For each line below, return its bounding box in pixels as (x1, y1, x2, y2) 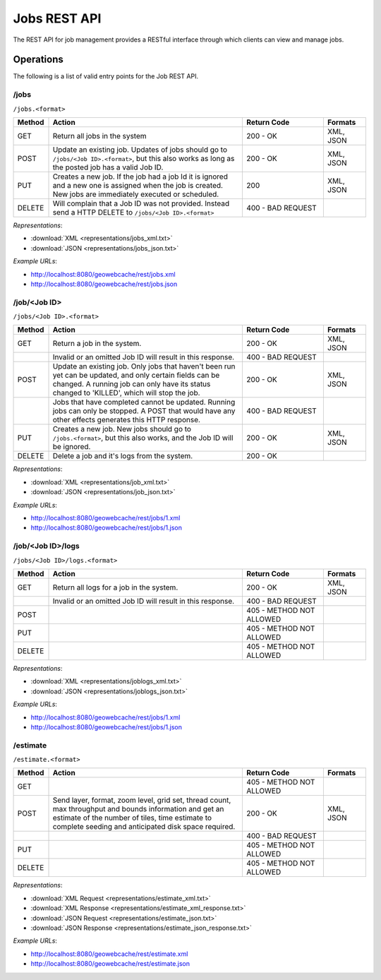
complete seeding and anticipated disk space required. (52, 822, 236, 832)
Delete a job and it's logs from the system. (52, 451, 193, 461)
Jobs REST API (13, 11, 102, 26)
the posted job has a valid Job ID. (52, 162, 164, 172)
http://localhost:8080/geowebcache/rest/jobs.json (30, 280, 178, 288)
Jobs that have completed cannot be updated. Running (52, 398, 236, 407)
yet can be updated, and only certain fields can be (52, 371, 220, 381)
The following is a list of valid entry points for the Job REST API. (13, 72, 199, 80)
